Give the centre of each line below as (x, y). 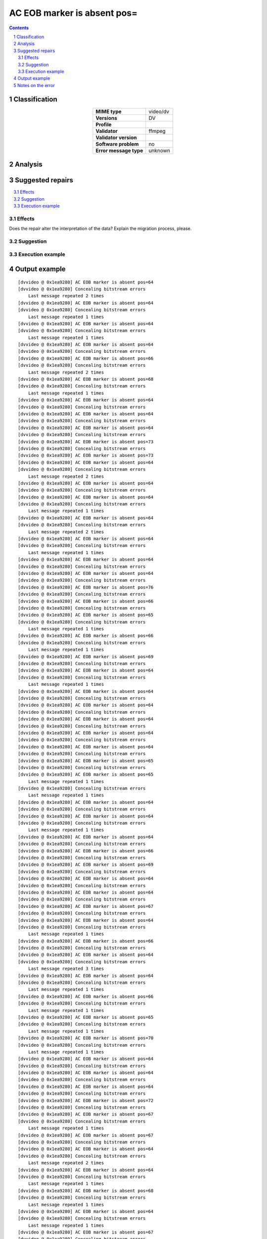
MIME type (109, 112)
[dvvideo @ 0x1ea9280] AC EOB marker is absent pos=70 (86, 1038)
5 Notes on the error (34, 85)
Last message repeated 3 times (66, 969)
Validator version (116, 137)
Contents (19, 28)
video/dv (159, 112)
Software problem (117, 144)
